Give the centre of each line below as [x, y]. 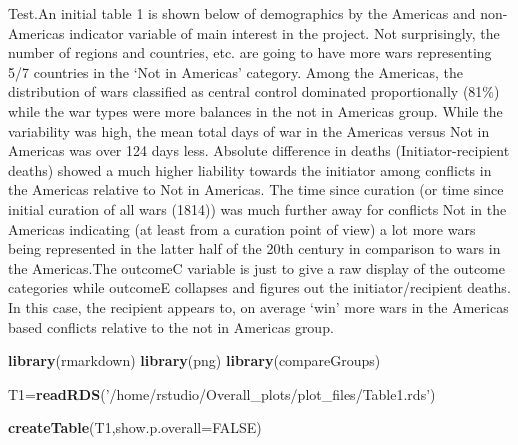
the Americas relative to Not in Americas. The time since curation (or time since [256, 189]
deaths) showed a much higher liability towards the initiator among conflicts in [250, 169]
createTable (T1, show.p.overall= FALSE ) [135, 427]
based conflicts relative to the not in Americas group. [171, 326]
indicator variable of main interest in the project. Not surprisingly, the [284, 32]
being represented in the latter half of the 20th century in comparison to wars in [254, 248]
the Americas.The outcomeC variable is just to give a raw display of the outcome [256, 267]
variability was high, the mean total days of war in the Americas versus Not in [249, 130]
